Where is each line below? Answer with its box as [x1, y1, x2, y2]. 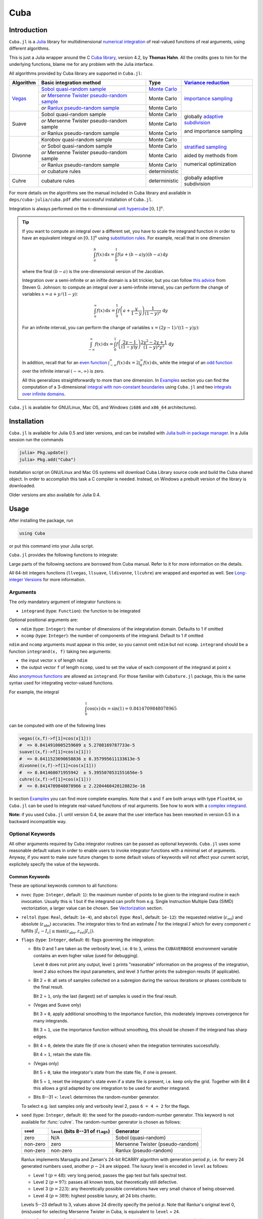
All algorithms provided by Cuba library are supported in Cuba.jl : [9, 70, 142, 76]
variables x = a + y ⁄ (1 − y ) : [22, 291, 78, 297]
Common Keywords [9, 873, 50, 880]
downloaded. [9, 483, 36, 489]
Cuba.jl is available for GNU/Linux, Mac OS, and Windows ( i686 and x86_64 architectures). [9, 405, 197, 411]
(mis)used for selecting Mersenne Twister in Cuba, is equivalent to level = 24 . [21, 1208, 180, 1214]
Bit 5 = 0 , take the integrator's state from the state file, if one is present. [33, 1069, 177, 1075]
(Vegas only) [33, 1061, 59, 1066]
